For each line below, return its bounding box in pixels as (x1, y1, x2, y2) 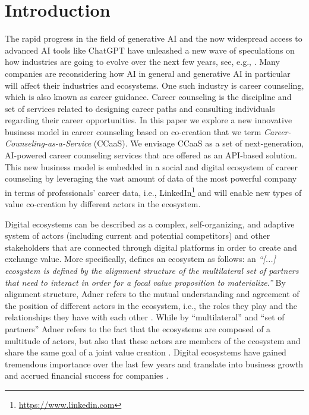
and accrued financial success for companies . (5, 369, 169, 382)
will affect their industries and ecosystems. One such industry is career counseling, (5, 79, 304, 91)
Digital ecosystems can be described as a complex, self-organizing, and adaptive (5, 217, 295, 230)
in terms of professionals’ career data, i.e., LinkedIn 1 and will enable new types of (5, 184, 302, 198)
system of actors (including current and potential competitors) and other (5, 229, 270, 242)
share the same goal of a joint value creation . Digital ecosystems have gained (5, 346, 286, 358)
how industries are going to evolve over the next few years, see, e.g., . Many (5, 55, 280, 68)
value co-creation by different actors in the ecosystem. (5, 198, 201, 210)
